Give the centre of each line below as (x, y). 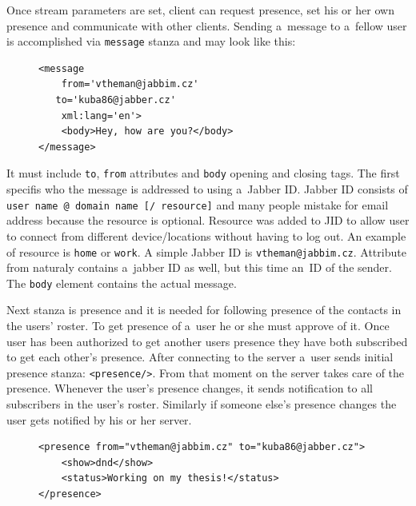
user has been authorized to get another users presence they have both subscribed (207, 341)
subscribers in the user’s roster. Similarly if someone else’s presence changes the (202, 404)
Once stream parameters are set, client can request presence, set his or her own (200, 10)
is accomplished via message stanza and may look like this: (151, 41)
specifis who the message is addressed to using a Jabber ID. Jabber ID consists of (207, 189)
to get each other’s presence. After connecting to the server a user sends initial (200, 357)
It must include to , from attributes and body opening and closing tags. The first (203, 173)
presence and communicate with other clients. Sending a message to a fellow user (207, 25)
